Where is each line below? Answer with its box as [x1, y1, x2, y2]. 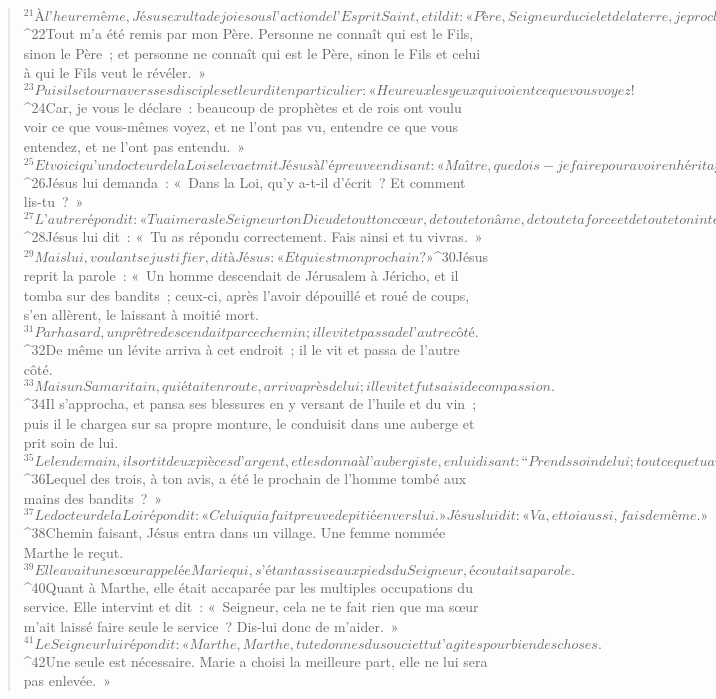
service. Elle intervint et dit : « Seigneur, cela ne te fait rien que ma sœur [23, 596, 479, 617]
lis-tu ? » [23, 191, 84, 212]
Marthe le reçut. [23, 542, 124, 563]
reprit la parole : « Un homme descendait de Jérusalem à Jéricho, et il [23, 265, 459, 286]
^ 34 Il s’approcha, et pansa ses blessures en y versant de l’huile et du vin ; [23, 393, 477, 414]
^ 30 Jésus [433, 245, 488, 266]
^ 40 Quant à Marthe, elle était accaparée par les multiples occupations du [23, 576, 473, 597]
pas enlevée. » [23, 670, 111, 691]
